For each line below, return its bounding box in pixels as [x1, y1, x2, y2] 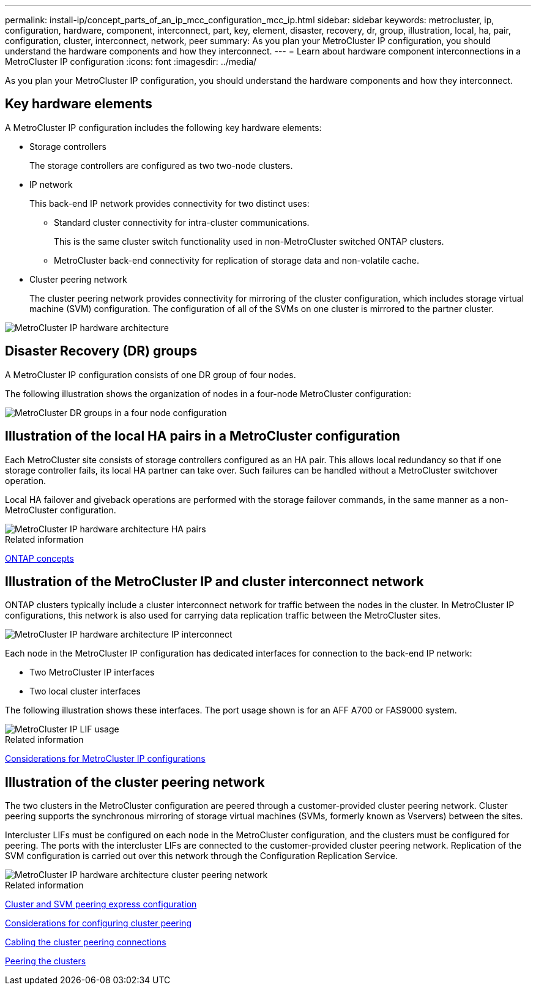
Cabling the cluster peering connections [5, 937, 166, 948]
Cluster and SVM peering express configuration [5, 899, 197, 910]
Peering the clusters [5, 956, 86, 967]
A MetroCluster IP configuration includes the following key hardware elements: [5, 122, 322, 133]
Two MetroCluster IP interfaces [29, 667, 155, 678]
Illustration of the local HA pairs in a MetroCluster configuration [5, 428, 400, 444]
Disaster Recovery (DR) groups [5, 343, 198, 359]
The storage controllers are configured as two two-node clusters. [29, 160, 293, 171]
